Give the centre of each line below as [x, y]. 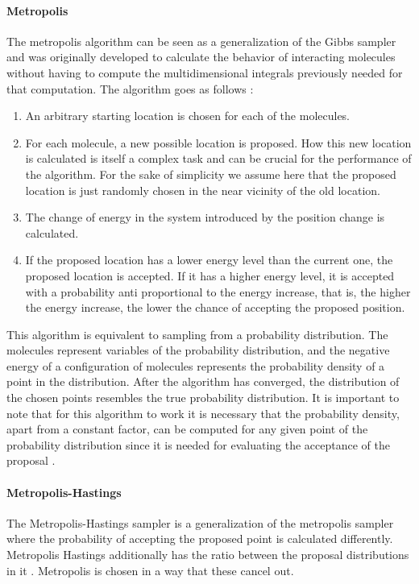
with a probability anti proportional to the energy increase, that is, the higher [218, 291]
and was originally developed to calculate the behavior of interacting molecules [201, 57]
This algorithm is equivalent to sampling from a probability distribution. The [197, 334]
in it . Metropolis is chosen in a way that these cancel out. [150, 570]
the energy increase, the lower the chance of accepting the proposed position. [215, 307]
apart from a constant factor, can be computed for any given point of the [187, 429]
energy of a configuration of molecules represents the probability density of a [196, 365]
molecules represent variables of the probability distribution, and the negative [198, 350]
